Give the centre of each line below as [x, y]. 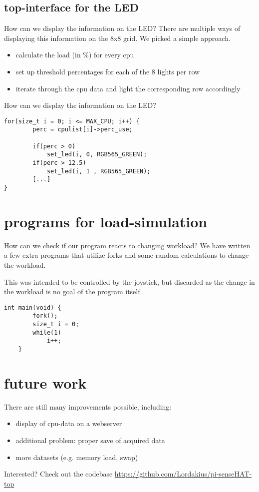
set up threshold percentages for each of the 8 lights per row [108, 71]
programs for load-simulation [106, 221]
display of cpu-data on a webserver [69, 423]
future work [45, 382]
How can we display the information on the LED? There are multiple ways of [122, 28]
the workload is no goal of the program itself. [73, 291]
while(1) [47, 332]
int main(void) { [33, 307]
